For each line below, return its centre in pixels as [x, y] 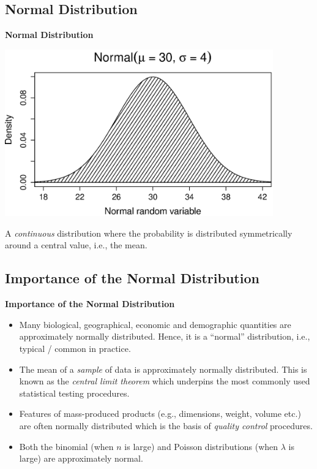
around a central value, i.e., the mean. [76, 245]
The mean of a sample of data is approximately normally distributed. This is [163, 369]
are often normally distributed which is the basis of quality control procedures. [166, 425]
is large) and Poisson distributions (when [201, 446]
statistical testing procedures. [74, 393]
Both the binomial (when [66, 446]
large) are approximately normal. [81, 458]
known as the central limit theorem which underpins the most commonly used [165, 381]
